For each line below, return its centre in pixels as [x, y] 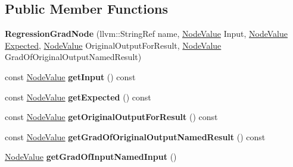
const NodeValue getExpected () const [78, 97]
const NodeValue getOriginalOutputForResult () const [111, 117]
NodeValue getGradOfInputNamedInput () [91, 157]
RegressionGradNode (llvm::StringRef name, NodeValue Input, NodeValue [146, 34]
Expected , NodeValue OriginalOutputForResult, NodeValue [113, 45]
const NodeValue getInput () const [70, 76]
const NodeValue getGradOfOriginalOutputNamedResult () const [135, 136]
